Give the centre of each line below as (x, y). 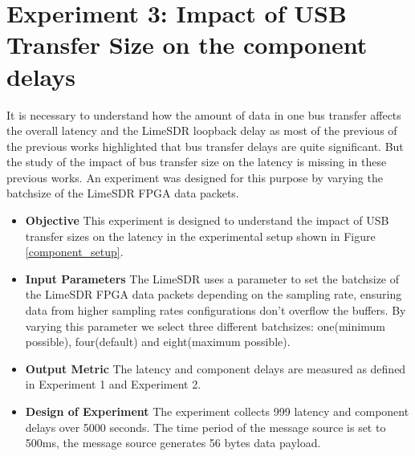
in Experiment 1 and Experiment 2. (113, 384)
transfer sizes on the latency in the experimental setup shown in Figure (200, 236)
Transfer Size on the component (187, 45)
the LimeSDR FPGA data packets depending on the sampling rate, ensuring (214, 294)
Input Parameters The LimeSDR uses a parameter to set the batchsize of (212, 278)
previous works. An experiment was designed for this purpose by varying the (195, 177)
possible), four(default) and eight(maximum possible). (158, 342)
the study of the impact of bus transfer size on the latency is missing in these (197, 162)
